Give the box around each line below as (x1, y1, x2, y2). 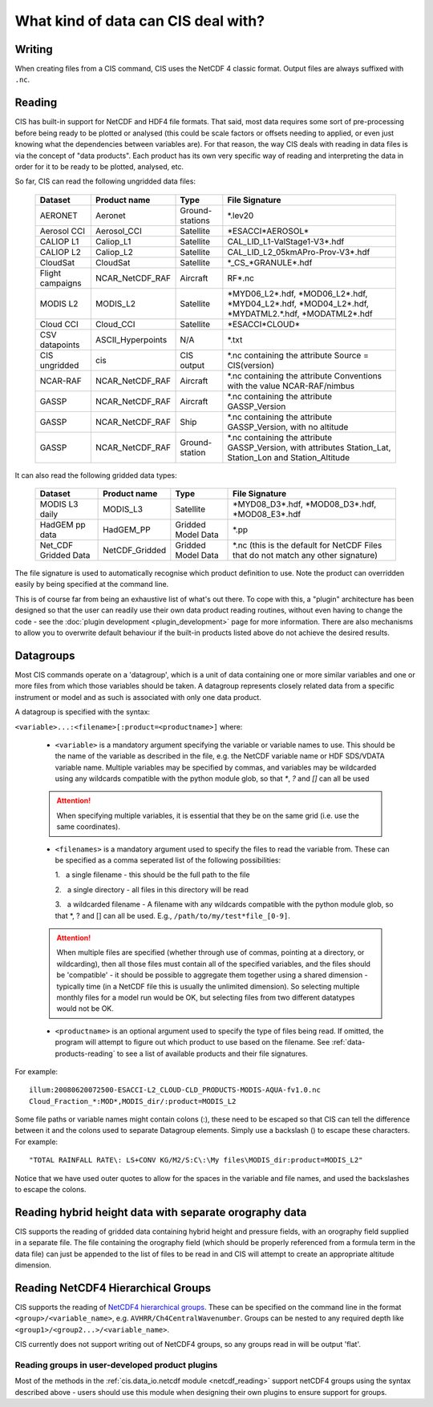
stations (180, 215, 210, 226)
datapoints (39, 339, 80, 350)
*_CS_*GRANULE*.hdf (227, 257, 313, 268)
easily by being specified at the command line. (14, 580, 169, 589)
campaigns (39, 277, 82, 289)
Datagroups (14, 649, 75, 662)
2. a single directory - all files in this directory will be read (55, 884, 249, 894)
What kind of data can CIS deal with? (14, 12, 265, 30)
